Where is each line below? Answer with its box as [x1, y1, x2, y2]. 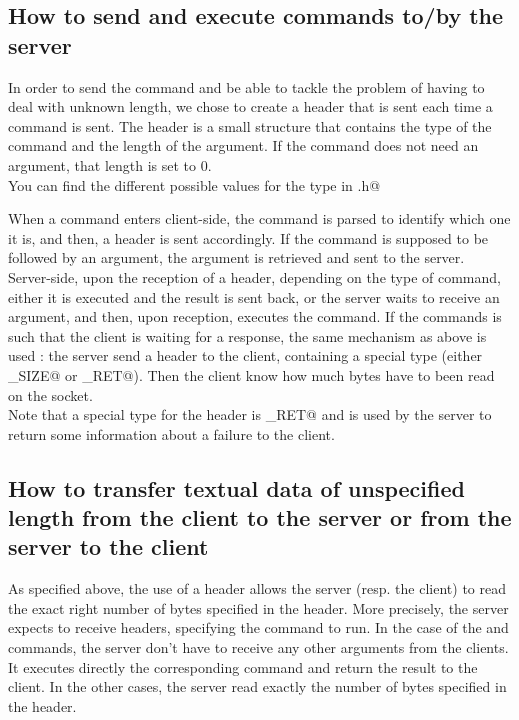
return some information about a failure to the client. [8, 423, 335, 444]
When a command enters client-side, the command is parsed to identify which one [8, 208, 511, 229]
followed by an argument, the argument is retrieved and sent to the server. [8, 247, 465, 268]
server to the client [8, 531, 209, 562]
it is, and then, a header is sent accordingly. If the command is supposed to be [8, 227, 489, 248]
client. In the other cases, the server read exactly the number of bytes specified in [8, 676, 507, 697]
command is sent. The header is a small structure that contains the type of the [8, 115, 492, 136]
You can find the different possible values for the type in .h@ [8, 174, 381, 195]
